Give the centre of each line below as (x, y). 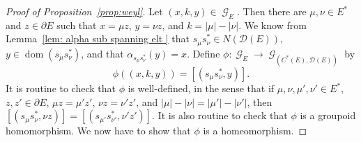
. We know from (272, 25)
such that (77, 25)
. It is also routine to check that (220, 115)
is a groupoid (328, 115)
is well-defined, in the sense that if (201, 88)
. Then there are (271, 11)
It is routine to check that (61, 88)
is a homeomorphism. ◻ (255, 131)
